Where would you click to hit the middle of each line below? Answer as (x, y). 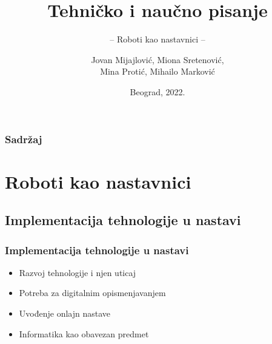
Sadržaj (24, 139)
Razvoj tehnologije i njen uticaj (78, 272)
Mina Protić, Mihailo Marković (158, 71)
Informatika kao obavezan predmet (84, 333)
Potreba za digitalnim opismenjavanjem (92, 293)
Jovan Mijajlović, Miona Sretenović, (158, 59)
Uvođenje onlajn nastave (65, 313)
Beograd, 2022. (158, 91)
